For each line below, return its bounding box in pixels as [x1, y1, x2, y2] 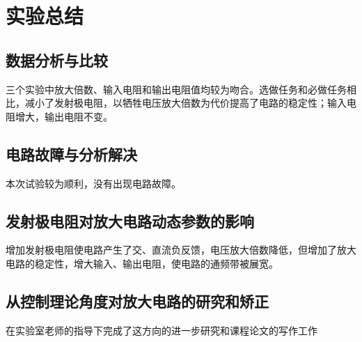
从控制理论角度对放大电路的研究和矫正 [6, 290, 269, 311]
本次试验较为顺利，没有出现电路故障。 [6, 176, 181, 190]
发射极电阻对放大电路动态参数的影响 [6, 210, 254, 231]
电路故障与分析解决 [6, 143, 137, 164]
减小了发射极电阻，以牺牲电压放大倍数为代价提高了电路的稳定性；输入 [24, 95, 347, 110]
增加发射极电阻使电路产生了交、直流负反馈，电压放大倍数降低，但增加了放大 [6, 242, 356, 257]
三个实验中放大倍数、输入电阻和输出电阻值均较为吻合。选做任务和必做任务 [6, 81, 347, 96]
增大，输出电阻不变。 [15, 109, 113, 123]
